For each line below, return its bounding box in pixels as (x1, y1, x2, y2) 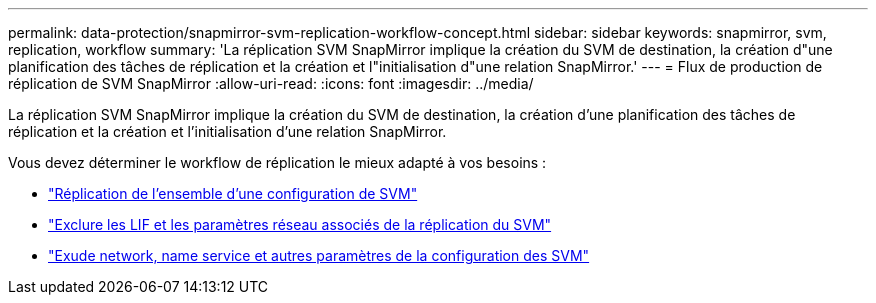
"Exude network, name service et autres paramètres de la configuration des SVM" (48, 247, 590, 264)
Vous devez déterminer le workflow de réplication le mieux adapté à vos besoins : (8, 154, 547, 171)
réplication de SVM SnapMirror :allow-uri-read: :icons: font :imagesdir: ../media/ (8, 75, 534, 92)
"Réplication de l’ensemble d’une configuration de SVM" (48, 185, 418, 202)
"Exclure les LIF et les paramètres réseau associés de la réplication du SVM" (48, 216, 552, 233)
